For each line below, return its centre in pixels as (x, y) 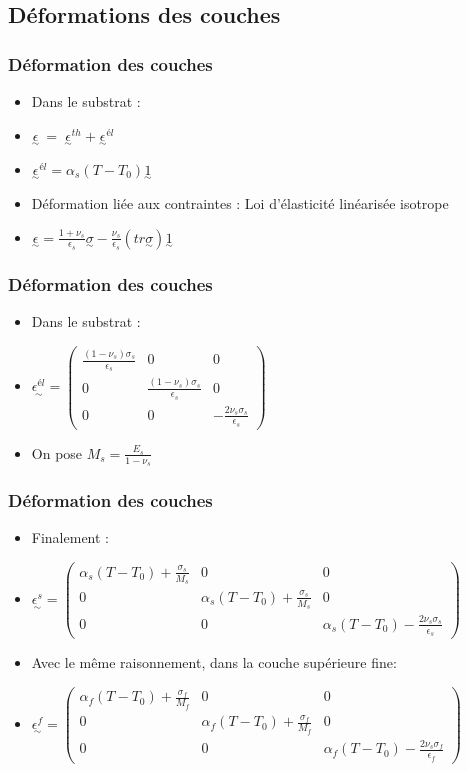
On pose (57, 452)
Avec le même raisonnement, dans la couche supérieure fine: (214, 661)
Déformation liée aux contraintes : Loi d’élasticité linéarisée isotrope (240, 203)
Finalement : (70, 537)
